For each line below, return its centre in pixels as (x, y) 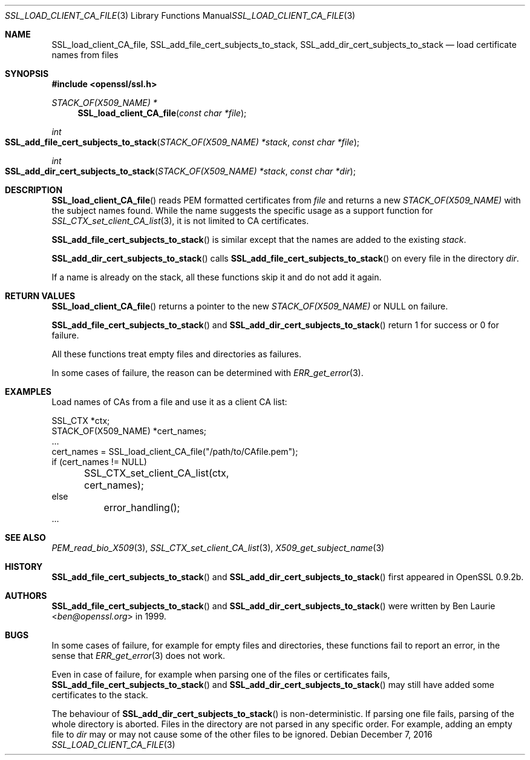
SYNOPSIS (27, 74)
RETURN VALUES (40, 296)
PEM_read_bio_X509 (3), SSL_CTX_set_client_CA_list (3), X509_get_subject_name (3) (218, 548)
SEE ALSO (25, 537)
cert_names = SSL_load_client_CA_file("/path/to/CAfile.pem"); (175, 451)
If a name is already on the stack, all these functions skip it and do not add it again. (217, 277)
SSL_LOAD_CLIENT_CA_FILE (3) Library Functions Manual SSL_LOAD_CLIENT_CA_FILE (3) (180, 15)
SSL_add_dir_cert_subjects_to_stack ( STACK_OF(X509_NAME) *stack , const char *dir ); (180, 171)
